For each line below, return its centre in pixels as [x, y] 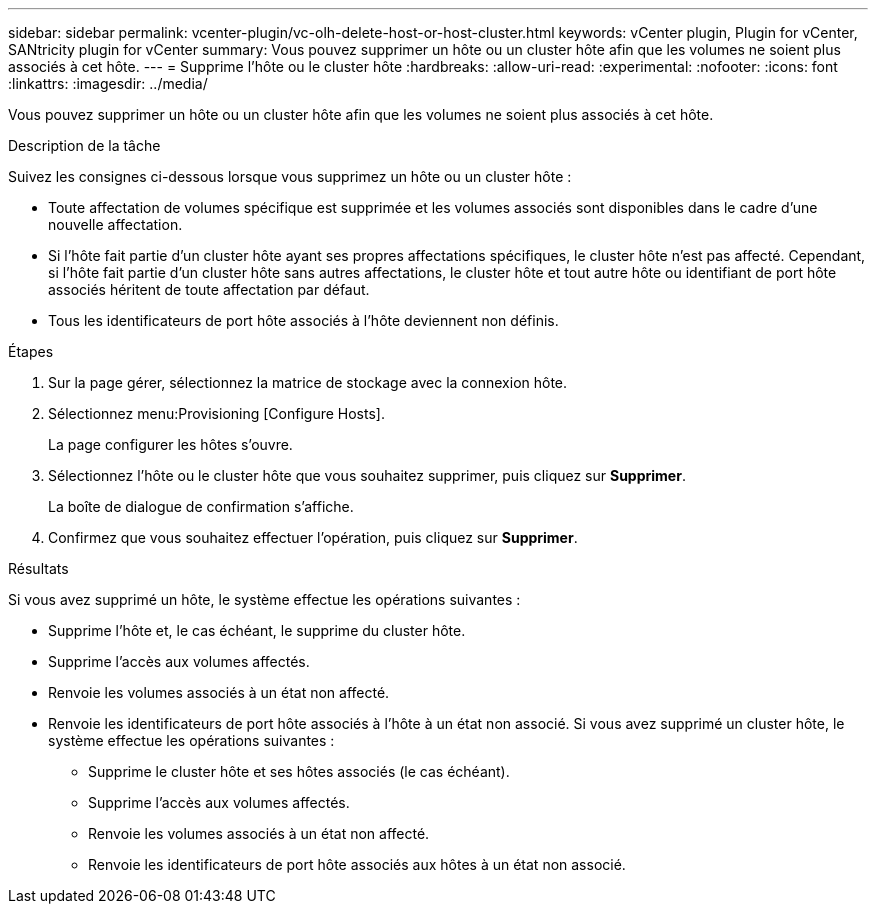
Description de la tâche [84, 145]
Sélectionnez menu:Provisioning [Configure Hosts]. [216, 413]
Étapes [31, 351]
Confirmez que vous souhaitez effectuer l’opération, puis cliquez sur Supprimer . [313, 537]
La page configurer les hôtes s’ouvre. [170, 444]
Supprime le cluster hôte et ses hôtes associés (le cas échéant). [299, 771]
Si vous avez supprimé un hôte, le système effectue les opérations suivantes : [264, 599]
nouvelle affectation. [115, 224]
